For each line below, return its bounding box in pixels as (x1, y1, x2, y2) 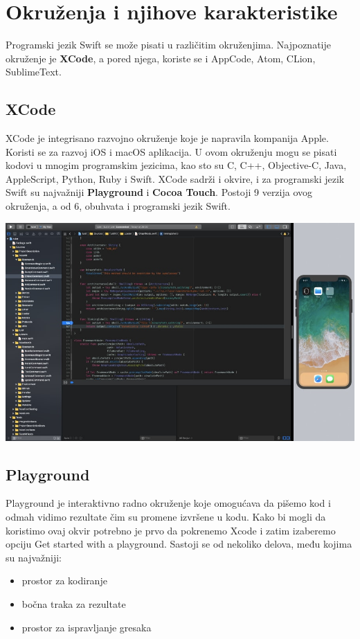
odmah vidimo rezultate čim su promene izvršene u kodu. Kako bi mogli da (6, 510, 326, 524)
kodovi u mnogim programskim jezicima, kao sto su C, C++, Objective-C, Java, (6, 158, 347, 172)
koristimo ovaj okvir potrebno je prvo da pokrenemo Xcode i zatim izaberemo (6, 523, 336, 537)
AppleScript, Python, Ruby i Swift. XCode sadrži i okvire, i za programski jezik (6, 171, 345, 186)
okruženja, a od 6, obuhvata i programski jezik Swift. (6, 199, 231, 213)
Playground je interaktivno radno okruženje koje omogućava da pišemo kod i (6, 496, 331, 510)
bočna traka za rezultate (21, 597, 126, 611)
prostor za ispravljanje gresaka (21, 620, 152, 634)
